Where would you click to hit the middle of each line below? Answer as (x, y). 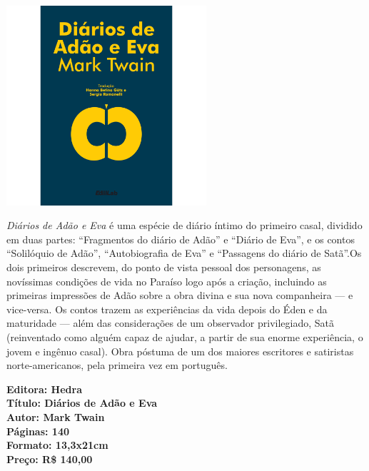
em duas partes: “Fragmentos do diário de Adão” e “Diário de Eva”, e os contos (181, 239)
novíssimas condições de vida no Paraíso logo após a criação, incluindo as (167, 281)
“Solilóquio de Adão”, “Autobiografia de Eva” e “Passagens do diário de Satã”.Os (184, 253)
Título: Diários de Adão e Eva (82, 403)
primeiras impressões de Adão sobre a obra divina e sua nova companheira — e (180, 295)
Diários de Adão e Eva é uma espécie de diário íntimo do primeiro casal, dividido (184, 225)
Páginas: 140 (38, 431)
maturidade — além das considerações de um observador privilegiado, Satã (171, 323)
